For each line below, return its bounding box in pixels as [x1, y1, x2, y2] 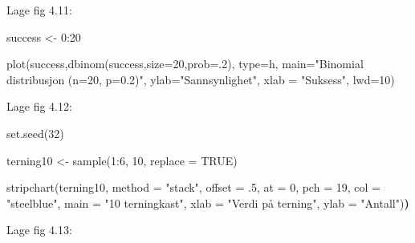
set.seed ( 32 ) [6, 124, 64, 141]
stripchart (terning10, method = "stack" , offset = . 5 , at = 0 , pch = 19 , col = [6, 179, 380, 196]
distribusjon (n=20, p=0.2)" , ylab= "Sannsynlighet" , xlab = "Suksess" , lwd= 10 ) [6, 71, 395, 87]
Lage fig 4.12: [6, 98, 72, 115]
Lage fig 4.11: [6, 2, 72, 18]
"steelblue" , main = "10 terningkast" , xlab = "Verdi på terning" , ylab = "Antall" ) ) [6, 194, 409, 211]
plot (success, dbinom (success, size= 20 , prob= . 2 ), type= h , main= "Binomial [6, 55, 364, 72]
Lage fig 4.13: [6, 221, 72, 238]
